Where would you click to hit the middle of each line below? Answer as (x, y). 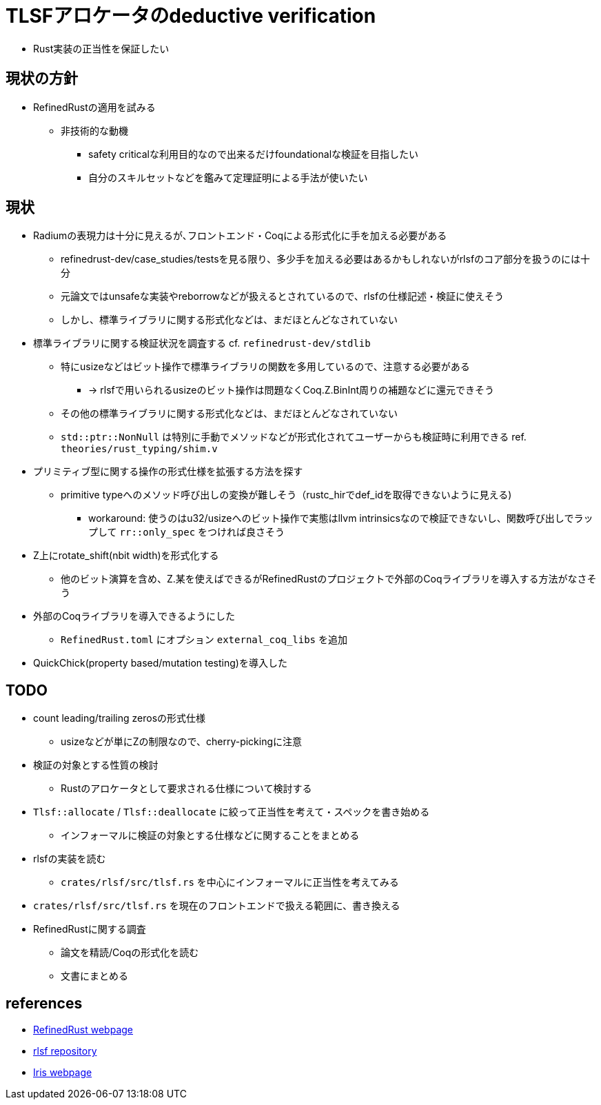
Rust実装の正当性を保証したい (101, 48)
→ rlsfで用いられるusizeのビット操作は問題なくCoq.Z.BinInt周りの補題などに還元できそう (291, 390)
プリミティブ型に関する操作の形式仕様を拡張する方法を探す (168, 472)
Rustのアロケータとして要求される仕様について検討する (186, 789)
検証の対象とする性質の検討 (96, 765)
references (44, 1003)
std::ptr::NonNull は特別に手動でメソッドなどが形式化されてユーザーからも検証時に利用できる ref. (294, 437)
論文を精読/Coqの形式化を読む (130, 953)
